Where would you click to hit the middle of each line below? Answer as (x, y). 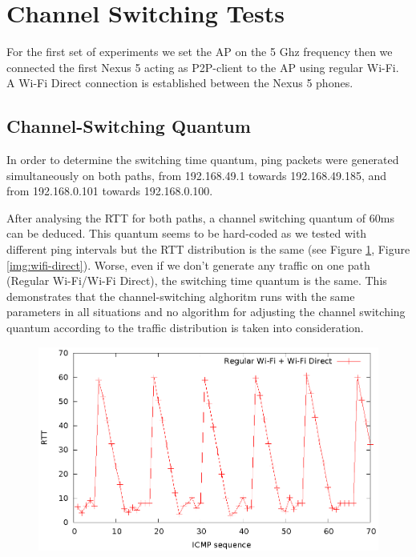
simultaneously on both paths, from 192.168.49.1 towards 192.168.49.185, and (197, 175)
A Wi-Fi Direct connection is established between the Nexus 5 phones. (180, 83)
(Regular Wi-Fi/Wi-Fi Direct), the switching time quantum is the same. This (197, 281)
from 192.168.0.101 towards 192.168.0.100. (110, 191)
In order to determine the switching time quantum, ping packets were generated (203, 160)
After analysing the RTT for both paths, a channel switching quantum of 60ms (200, 217)
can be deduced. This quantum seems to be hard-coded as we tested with (187, 233)
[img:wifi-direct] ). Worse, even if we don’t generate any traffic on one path (188, 264)
